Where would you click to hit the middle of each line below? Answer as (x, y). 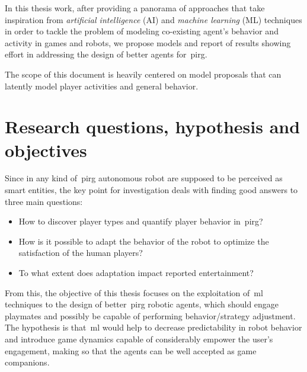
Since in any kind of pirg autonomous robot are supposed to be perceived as (144, 178)
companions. (27, 362)
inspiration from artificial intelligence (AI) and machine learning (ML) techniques (153, 19)
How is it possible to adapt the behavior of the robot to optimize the (144, 241)
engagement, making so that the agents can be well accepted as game (131, 350)
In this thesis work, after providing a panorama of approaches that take (135, 8)
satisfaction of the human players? (81, 253)
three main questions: (44, 201)
